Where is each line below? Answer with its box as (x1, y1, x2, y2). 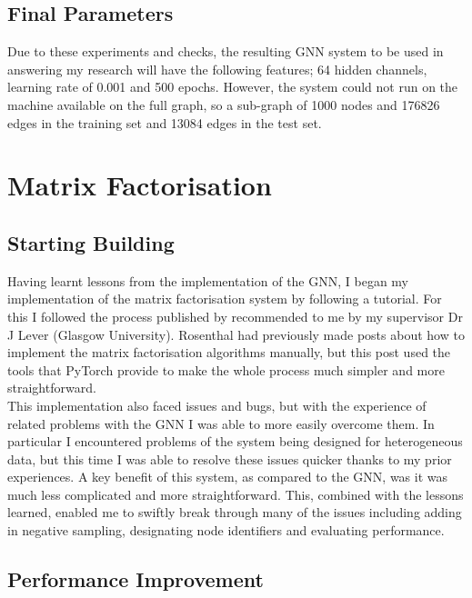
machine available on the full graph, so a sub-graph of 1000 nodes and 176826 (7, 95, 440, 114)
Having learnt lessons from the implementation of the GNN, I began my (7, 271, 408, 290)
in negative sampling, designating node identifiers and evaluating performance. (7, 521, 445, 540)
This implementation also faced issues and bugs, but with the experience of (7, 395, 427, 414)
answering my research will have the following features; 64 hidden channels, (7, 59, 427, 78)
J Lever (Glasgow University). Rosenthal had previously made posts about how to (7, 324, 465, 344)
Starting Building (7, 228, 175, 256)
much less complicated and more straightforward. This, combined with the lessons (7, 484, 464, 503)
